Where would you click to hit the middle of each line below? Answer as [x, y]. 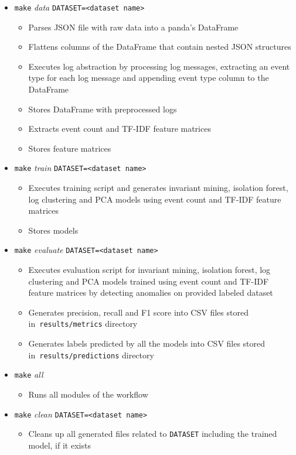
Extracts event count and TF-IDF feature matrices [120, 129]
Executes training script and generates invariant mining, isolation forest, [158, 188]
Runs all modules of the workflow [88, 394]
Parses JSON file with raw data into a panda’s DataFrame [133, 27]
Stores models [53, 230]
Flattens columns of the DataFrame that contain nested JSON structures [160, 47]
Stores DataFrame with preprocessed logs [103, 109]
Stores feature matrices [70, 148]
